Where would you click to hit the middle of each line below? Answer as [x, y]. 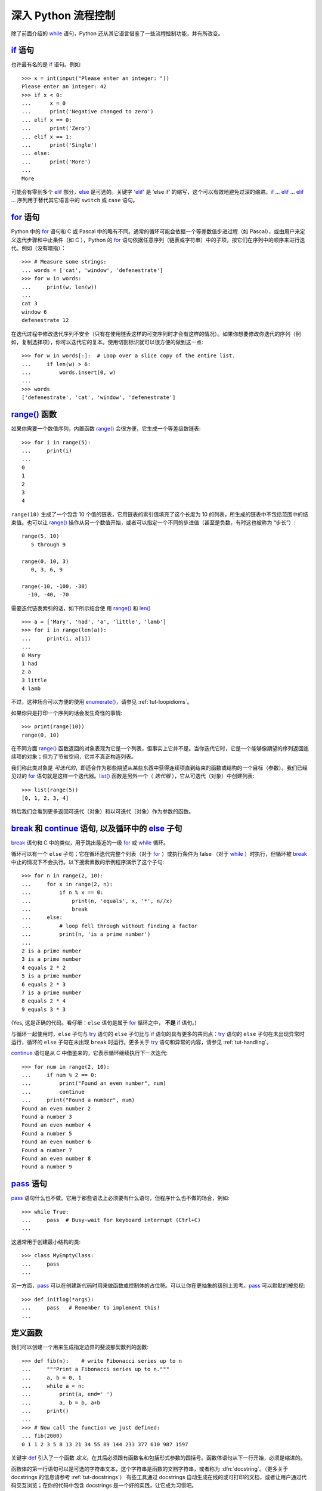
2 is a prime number [52, 951]
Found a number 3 [47, 1117]
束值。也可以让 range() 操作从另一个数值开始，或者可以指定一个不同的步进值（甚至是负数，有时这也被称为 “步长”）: [153, 522]
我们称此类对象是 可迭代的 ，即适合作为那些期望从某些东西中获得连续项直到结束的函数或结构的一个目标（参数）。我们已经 [159, 768]
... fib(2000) [42, 1436]
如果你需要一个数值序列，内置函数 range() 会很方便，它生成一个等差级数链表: [106, 429]
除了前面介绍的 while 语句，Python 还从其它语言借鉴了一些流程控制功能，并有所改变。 [117, 33]
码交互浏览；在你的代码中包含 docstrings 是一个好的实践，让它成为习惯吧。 [104, 1486]
